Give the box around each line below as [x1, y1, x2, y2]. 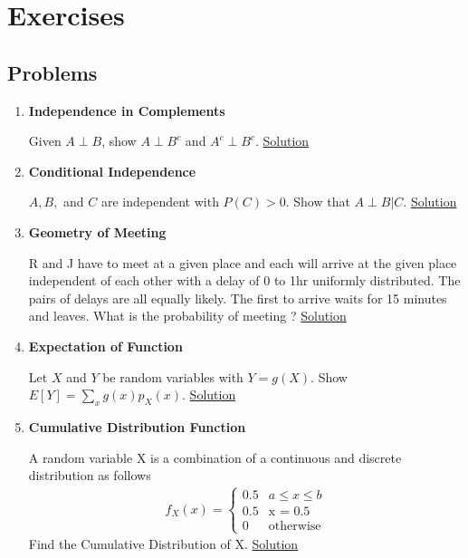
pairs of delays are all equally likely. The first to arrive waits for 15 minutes [28, 288, 447, 307]
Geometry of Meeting [28, 222, 167, 241]
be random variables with [102, 367, 244, 386]
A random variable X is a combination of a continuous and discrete [28, 447, 402, 467]
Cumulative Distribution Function [28, 417, 246, 436]
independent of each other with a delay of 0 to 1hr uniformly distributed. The [28, 271, 461, 290]
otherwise [268, 520, 321, 534]
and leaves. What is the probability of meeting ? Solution [28, 306, 347, 325]
